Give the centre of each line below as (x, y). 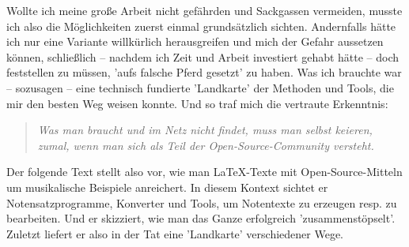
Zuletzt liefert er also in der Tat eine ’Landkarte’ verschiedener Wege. (175, 233)
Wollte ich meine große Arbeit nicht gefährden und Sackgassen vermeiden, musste (204, 10)
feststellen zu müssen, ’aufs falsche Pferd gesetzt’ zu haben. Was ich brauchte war (204, 72)
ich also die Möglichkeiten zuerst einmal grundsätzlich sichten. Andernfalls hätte (201, 26)
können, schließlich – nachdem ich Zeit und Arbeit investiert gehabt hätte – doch (203, 56)
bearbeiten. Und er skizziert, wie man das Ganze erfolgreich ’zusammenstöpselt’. (201, 218)
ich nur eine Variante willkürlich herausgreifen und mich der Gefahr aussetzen (195, 41)
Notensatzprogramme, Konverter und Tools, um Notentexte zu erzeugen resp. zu (202, 202)
